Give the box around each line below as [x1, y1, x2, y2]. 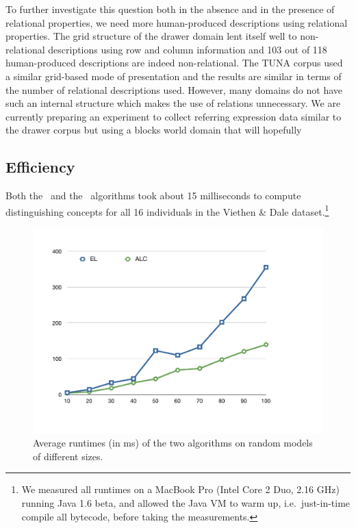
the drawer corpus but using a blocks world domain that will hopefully [5, 123, 302, 137]
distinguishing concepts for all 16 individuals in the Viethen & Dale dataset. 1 [5, 202, 329, 218]
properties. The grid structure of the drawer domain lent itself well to [5, 29, 297, 43]
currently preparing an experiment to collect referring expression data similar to [5, 109, 342, 123]
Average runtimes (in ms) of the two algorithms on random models [33, 436, 313, 450]
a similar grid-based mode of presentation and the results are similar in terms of [5, 68, 342, 83]
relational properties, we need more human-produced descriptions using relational [5, 15, 348, 29]
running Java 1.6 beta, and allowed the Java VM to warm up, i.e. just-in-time [21, 496, 351, 510]
